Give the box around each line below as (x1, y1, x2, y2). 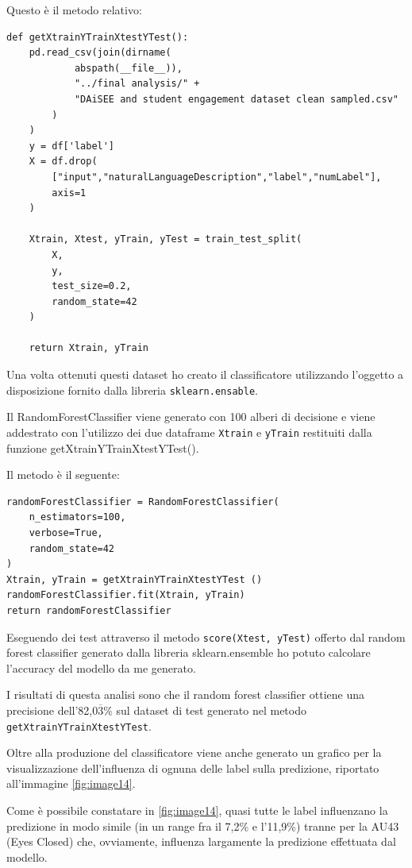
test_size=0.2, (52, 280, 132, 292)
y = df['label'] (29, 140, 115, 152)
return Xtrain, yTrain (29, 342, 148, 354)
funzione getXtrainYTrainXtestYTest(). (6, 439, 199, 456)
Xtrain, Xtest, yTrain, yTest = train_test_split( (29, 233, 302, 245)
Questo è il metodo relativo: (6, 2, 142, 17)
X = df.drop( (29, 156, 98, 168)
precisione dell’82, (6, 701, 93, 718)
